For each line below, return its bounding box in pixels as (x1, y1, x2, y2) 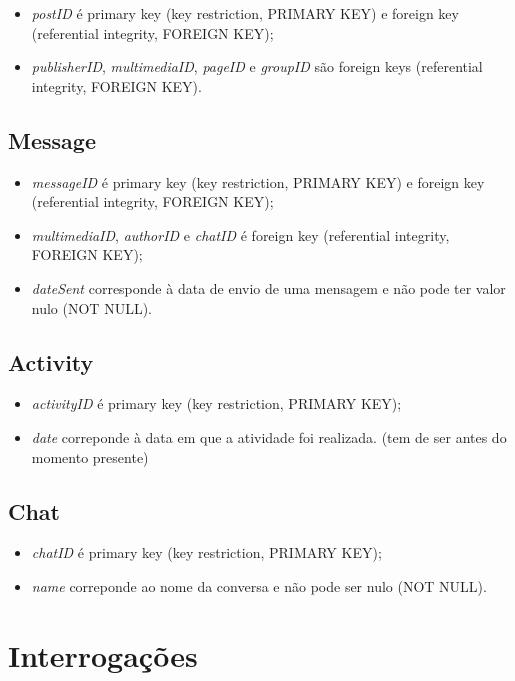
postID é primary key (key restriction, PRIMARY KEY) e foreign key (31, 3, 459, 23)
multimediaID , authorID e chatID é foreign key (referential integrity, (31, 224, 450, 245)
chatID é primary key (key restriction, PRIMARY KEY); (31, 542, 382, 563)
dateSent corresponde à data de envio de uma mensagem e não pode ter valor (31, 277, 506, 298)
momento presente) (31, 446, 149, 467)
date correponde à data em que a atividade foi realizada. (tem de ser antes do (31, 426, 507, 447)
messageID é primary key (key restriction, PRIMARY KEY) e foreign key (31, 171, 485, 192)
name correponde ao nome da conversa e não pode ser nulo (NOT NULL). (31, 575, 487, 596)
